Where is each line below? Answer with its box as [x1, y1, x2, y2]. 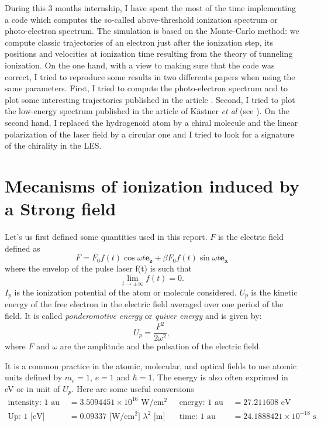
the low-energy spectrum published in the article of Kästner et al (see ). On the [5, 105, 289, 117]
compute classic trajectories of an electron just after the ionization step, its [5, 36, 274, 48]
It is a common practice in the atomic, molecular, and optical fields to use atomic [5, 359, 297, 372]
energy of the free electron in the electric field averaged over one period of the [5, 298, 284, 310]
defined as [5, 242, 40, 254]
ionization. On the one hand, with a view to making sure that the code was [5, 59, 275, 71]
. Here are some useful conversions [71, 383, 194, 395]
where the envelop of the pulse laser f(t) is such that [5, 262, 192, 274]
